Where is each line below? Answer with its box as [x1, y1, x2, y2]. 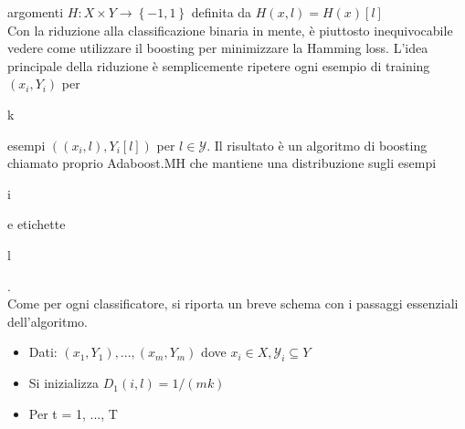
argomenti [7, 3, 64, 21]
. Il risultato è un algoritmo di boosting [206, 135, 428, 154]
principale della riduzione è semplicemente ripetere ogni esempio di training [7, 56, 430, 75]
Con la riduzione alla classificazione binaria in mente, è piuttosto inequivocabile [7, 20, 453, 39]
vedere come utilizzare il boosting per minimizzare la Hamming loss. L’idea [7, 38, 428, 58]
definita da [191, 3, 252, 21]
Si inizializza [28, 373, 100, 392]
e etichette [7, 214, 66, 234]
